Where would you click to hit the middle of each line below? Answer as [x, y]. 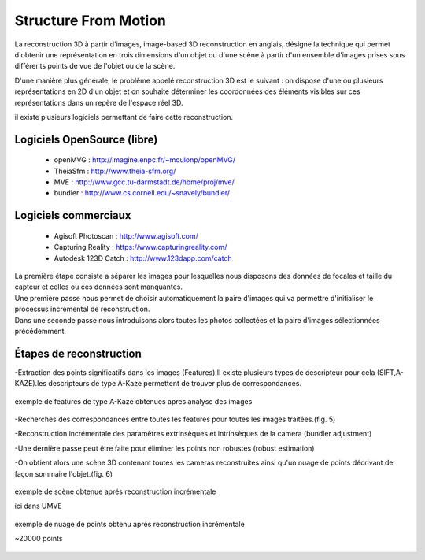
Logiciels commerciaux [73, 215]
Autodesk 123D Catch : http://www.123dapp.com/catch [143, 258]
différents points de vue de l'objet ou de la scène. [95, 66]
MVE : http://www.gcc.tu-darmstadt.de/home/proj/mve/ [144, 182]
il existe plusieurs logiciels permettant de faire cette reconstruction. [124, 117]
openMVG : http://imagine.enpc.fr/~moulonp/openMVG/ [145, 160]
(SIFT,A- [390, 372]
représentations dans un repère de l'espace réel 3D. [99, 102]
